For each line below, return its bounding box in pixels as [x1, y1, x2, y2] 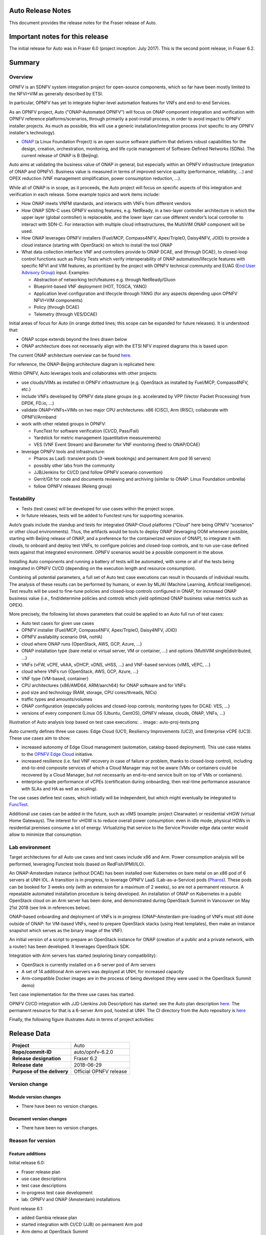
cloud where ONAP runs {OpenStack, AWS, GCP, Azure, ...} [21, 641, 142, 647]
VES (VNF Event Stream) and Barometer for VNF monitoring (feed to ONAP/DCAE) [33, 442, 200, 448]
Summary [9, 58, 40, 67]
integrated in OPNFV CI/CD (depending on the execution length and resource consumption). [9, 565, 197, 571]
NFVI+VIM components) [33, 297, 83, 303]
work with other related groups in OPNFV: [21, 421, 106, 427]
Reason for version [9, 1137, 56, 1144]
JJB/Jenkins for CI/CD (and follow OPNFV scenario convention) [33, 469, 163, 475]
